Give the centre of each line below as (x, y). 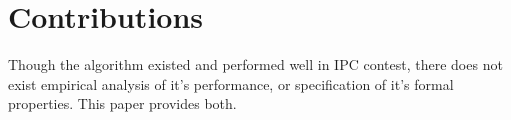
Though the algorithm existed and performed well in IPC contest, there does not (255, 64)
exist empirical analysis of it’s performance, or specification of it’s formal (231, 83)
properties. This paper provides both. (122, 103)
